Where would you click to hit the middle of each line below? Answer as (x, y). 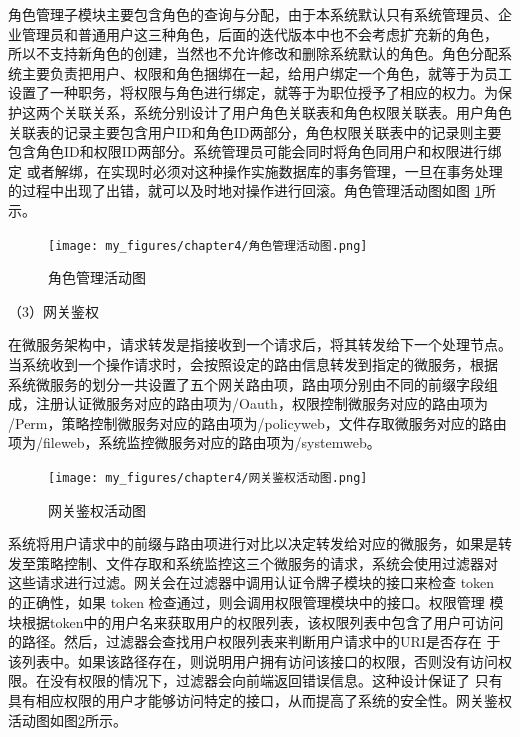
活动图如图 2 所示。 (67, 719)
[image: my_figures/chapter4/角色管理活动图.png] (208, 245)
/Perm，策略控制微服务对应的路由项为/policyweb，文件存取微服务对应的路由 (257, 422)
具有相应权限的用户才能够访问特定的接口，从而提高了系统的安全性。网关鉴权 (260, 699)
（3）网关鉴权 (53, 310)
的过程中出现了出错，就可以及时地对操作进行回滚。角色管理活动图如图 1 (245, 190)
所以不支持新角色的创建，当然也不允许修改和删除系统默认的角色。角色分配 (253, 53)
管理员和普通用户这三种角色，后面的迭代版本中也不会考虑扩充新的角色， (259, 33)
